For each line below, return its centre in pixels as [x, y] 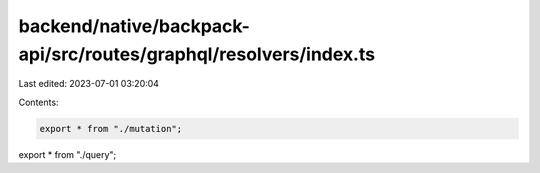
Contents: [38, 102]
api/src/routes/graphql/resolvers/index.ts [196, 54]
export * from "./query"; [67, 154]
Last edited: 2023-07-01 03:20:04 [89, 84]
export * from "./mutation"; [111, 128]
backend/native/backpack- [134, 26]
